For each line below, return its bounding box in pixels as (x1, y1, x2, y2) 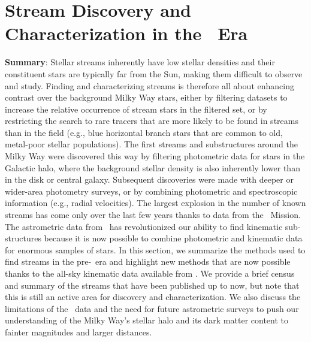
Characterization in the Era (5, 21, 248, 46)
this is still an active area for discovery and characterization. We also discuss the (5, 290, 301, 303)
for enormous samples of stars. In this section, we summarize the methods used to (5, 243, 306, 256)
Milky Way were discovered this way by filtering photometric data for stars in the (5, 150, 305, 162)
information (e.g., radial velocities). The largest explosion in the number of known (5, 196, 306, 209)
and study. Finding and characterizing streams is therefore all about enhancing (5, 79, 294, 92)
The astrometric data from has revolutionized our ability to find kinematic (5, 220, 283, 232)
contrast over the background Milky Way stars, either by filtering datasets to (5, 91, 288, 104)
